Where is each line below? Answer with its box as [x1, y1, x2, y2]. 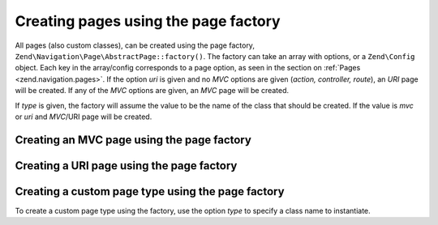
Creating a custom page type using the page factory [15, 185, 285, 198]
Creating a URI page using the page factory [15, 159, 238, 172]
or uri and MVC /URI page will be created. [15, 112, 152, 121]
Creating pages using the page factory [15, 12, 281, 30]
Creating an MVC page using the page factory [15, 133, 251, 146]
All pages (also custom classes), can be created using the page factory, [15, 40, 255, 50]
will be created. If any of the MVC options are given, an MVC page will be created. [15, 86, 290, 96]
